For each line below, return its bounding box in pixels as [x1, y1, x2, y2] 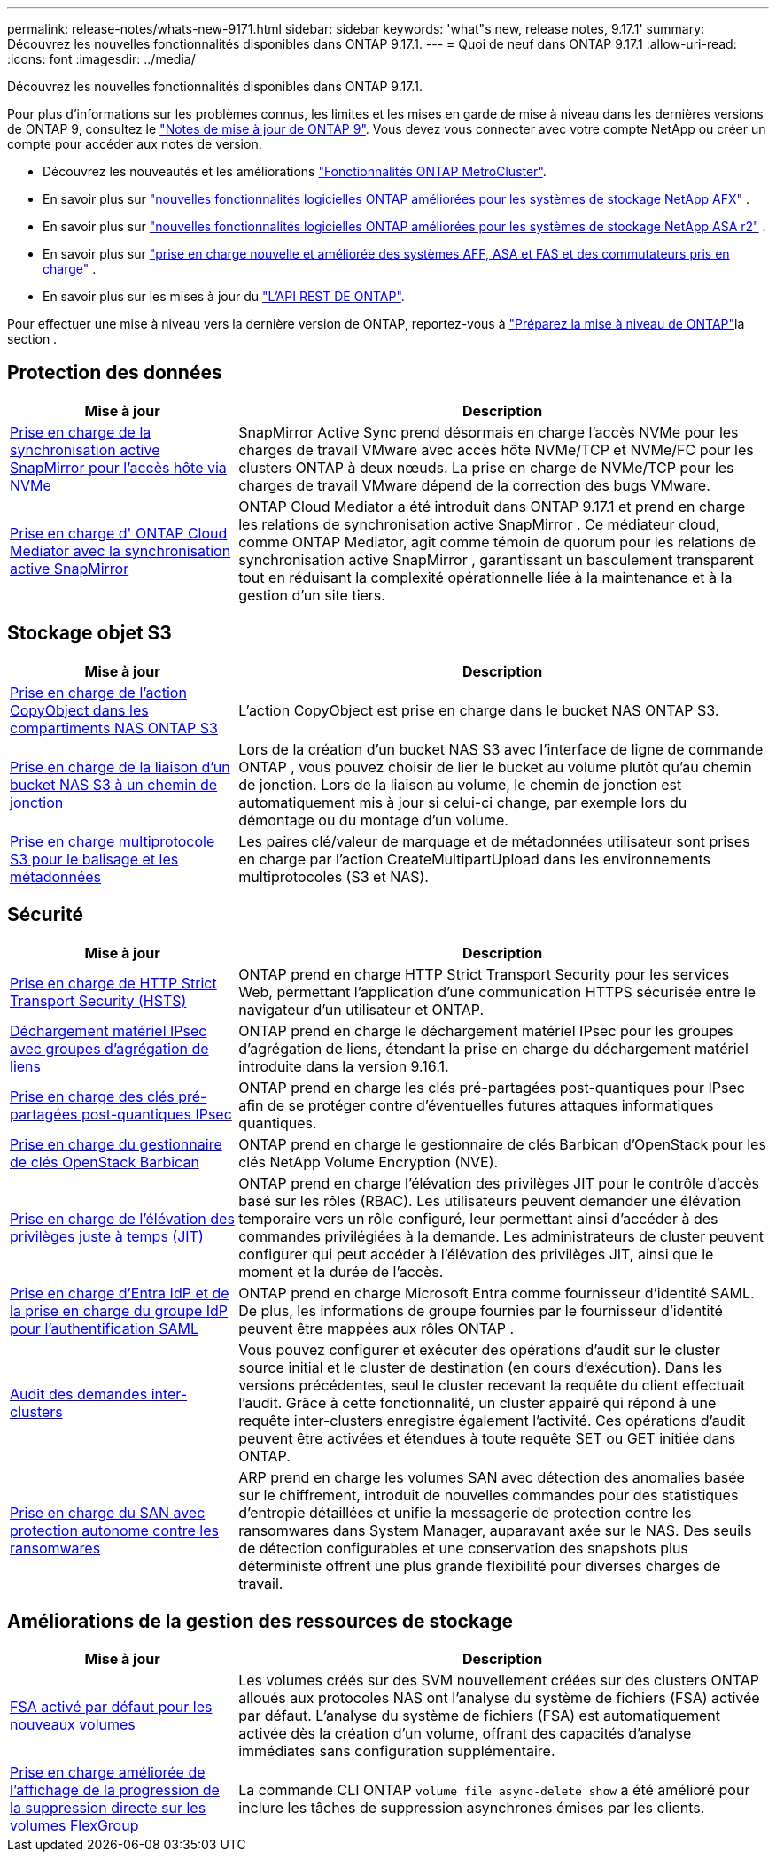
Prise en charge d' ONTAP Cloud [10, 523, 228, 542]
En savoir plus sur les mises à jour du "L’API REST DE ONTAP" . [43, 289, 405, 304]
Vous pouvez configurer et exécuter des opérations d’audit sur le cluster [238, 1340, 720, 1359]
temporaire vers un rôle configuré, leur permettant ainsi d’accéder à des [238, 1209, 718, 1228]
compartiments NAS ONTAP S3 [10, 718, 218, 737]
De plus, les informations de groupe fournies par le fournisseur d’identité [238, 1301, 723, 1320]
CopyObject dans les [10, 701, 149, 719]
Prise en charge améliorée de [10, 1763, 206, 1782]
